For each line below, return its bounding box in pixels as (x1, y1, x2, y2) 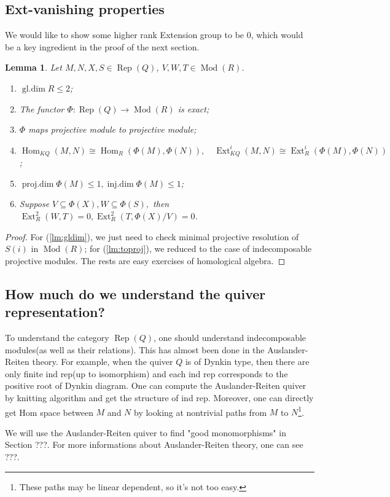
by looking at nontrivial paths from (134, 405, 267, 418)
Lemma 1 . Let (5, 61, 62, 74)
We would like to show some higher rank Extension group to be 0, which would (5, 28, 303, 41)
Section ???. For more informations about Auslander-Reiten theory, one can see (5, 438, 303, 451)
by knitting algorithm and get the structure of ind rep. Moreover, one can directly (5, 391, 314, 404)
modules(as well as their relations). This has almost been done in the (5, 343, 265, 356)
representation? (5, 302, 105, 321)
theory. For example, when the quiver (32, 355, 173, 368)
